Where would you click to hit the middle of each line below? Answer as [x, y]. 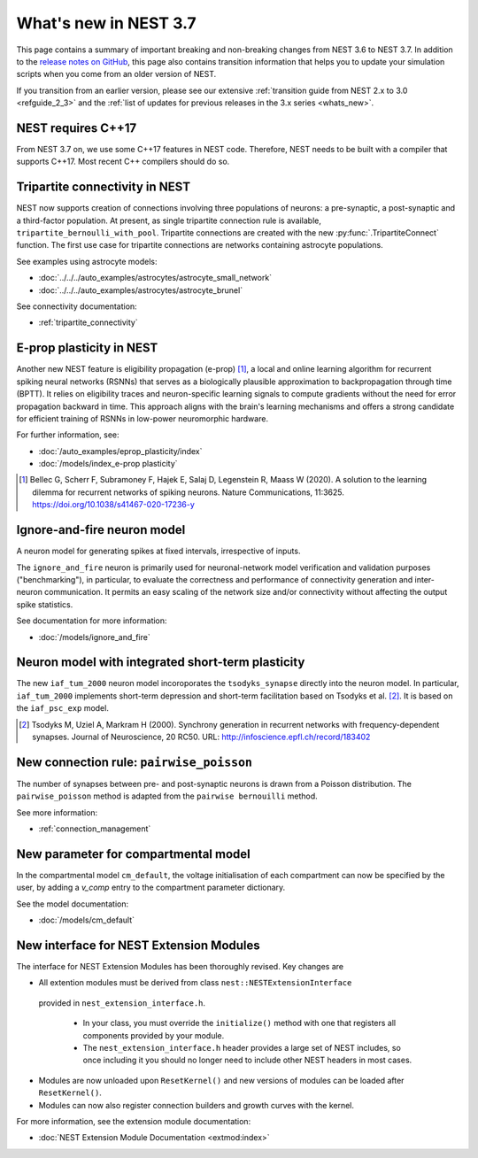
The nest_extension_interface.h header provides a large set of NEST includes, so [242, 1047]
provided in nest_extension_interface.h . [122, 1003]
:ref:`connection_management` [95, 829]
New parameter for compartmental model [134, 854]
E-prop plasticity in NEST [87, 348]
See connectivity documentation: [77, 306]
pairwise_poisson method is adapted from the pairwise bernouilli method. [167, 796]
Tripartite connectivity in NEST [103, 187]
